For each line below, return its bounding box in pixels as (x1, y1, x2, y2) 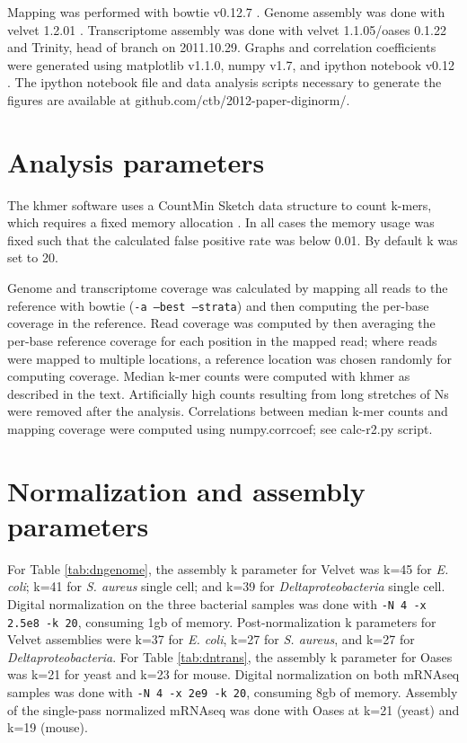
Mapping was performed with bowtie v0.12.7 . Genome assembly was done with (7, 3, 445, 21)
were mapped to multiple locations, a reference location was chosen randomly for (7, 349, 453, 367)
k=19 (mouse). (7, 718, 88, 737)
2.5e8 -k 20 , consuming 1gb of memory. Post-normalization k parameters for (7, 612, 436, 631)
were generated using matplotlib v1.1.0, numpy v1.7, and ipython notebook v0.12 (7, 55, 454, 74)
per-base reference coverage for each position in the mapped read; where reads (7, 331, 437, 349)
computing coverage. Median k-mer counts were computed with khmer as (7, 367, 410, 385)
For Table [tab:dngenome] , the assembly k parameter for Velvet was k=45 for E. (7, 559, 449, 578)
